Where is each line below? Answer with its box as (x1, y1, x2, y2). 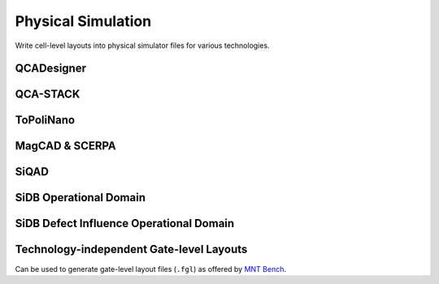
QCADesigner (15, 62, 87, 75)
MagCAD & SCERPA (15, 139, 117, 153)
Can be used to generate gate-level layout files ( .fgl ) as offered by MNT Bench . (15, 264, 287, 273)
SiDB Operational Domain (15, 191, 146, 204)
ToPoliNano (15, 114, 76, 127)
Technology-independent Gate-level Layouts (15, 243, 248, 256)
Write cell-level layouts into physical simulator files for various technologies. (15, 41, 270, 50)
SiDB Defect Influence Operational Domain (15, 217, 235, 230)
